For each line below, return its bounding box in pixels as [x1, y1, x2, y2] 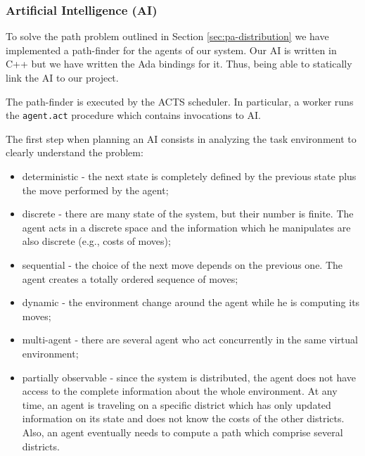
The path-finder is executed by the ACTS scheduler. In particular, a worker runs [6, 94, 354, 108]
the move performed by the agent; [22, 182, 169, 197]
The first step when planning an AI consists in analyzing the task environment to [6, 131, 357, 146]
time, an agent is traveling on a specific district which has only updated [22, 397, 331, 412]
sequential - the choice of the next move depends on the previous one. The [22, 258, 343, 272]
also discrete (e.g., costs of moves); [22, 234, 171, 248]
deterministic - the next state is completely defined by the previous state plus [22, 169, 357, 184]
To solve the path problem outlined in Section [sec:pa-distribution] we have [6, 29, 329, 44]
